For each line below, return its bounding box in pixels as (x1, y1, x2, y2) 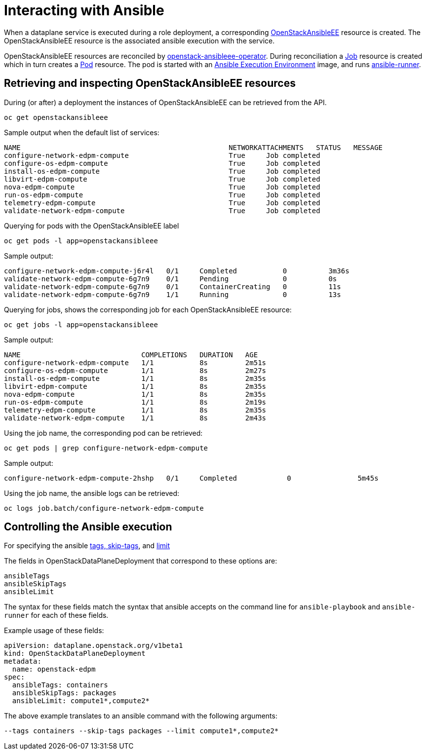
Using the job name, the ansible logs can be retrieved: (4, 489, 180, 497)
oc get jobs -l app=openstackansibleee (4, 320, 158, 329)
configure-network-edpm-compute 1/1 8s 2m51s (4, 358, 267, 367)
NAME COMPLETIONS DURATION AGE (4, 350, 258, 359)
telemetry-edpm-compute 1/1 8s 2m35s (4, 406, 267, 414)
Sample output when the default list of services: (4, 128, 159, 137)
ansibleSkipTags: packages (12, 689, 116, 697)
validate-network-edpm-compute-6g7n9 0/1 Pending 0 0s (4, 274, 337, 283)
